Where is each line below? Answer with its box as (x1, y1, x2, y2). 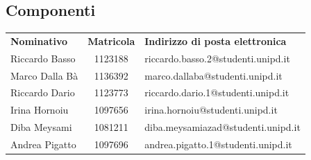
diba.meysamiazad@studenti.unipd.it (144, 120, 301, 134)
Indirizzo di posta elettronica (144, 33, 287, 48)
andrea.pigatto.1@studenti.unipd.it (144, 137, 292, 152)
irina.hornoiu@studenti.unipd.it (144, 103, 278, 117)
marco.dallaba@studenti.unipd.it (144, 68, 283, 82)
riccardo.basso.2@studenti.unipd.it (144, 51, 290, 65)
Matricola (87, 33, 135, 48)
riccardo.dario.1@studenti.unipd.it (144, 85, 289, 100)
